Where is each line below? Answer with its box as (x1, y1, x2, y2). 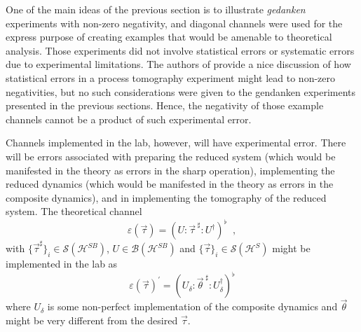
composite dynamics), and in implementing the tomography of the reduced (6, 190, 327, 205)
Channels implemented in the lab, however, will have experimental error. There (6, 135, 346, 150)
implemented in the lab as (6, 256, 118, 271)
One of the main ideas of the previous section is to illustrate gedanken (6, 2, 306, 16)
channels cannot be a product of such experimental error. (6, 111, 252, 126)
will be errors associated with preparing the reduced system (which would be (6, 148, 336, 163)
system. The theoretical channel (6, 204, 142, 219)
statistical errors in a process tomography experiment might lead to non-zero (6, 70, 336, 85)
